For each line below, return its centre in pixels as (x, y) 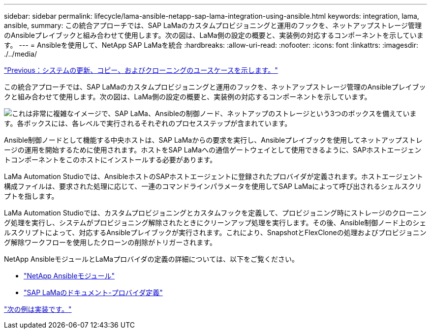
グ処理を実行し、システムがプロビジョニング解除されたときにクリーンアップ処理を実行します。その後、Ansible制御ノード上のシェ (215, 223)
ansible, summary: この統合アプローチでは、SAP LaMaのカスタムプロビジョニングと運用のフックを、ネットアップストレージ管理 (213, 25)
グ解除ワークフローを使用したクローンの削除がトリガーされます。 (110, 242)
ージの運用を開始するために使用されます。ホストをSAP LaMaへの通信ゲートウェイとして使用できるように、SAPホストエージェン (213, 150)
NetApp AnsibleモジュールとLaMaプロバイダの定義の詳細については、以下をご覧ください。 (151, 259)
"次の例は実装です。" (38, 309)
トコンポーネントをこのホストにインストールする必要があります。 (110, 160)
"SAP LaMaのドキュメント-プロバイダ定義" (93, 292)
